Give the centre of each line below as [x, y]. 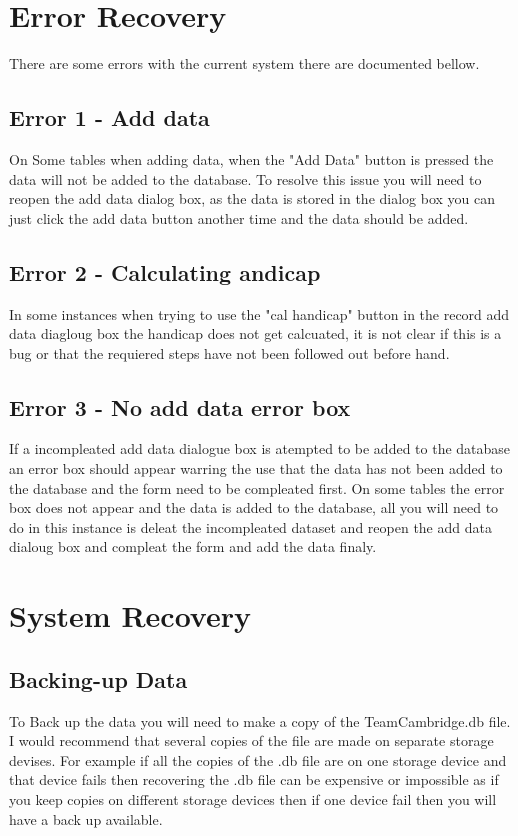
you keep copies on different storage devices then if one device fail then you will [253, 799]
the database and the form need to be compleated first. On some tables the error [257, 487]
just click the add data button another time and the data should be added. [239, 217]
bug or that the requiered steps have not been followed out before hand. [229, 352]
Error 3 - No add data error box [180, 406]
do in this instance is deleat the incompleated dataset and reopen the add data [250, 526]
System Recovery [130, 615]
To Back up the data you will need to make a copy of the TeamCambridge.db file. [260, 720]
